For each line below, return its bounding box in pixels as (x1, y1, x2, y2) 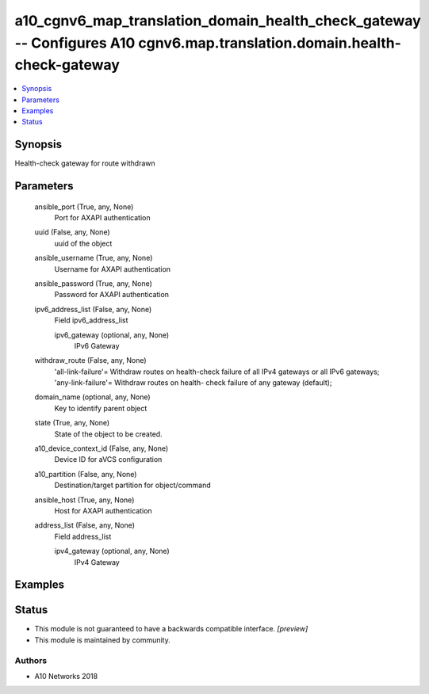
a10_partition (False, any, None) (34, 469, 137, 479)
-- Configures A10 (14, 34, 136, 51)
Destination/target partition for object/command (54, 480, 211, 490)
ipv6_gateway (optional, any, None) (54, 330, 170, 340)
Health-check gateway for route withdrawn (14, 158, 156, 168)
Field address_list (54, 532, 112, 541)
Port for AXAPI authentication (54, 213, 151, 223)
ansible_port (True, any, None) (34, 202, 134, 212)
